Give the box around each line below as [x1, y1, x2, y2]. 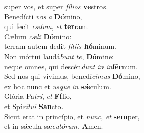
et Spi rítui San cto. [4, 100, 64, 111]
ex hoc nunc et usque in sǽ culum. [4, 81, 111, 91]
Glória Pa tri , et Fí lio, [4, 91, 72, 101]
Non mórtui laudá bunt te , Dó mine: [4, 50, 114, 61]
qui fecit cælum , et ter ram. [4, 21, 89, 32]
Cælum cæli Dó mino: [4, 31, 72, 41]
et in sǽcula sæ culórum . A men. [4, 121, 104, 131]
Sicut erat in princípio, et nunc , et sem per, [4, 111, 140, 121]
